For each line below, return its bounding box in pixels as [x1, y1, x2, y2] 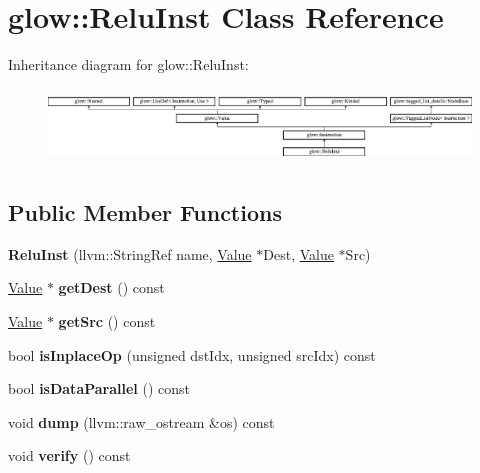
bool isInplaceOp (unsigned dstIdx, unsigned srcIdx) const [8, 344, 376, 365]
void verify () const [8, 445, 131, 466]
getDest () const [58, 277, 165, 298]
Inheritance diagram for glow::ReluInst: [8, 54, 249, 75]
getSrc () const [58, 310, 156, 331]
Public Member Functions [8, 196, 282, 227]
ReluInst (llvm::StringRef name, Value [8, 243, 252, 264]
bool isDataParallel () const [8, 378, 191, 399]
